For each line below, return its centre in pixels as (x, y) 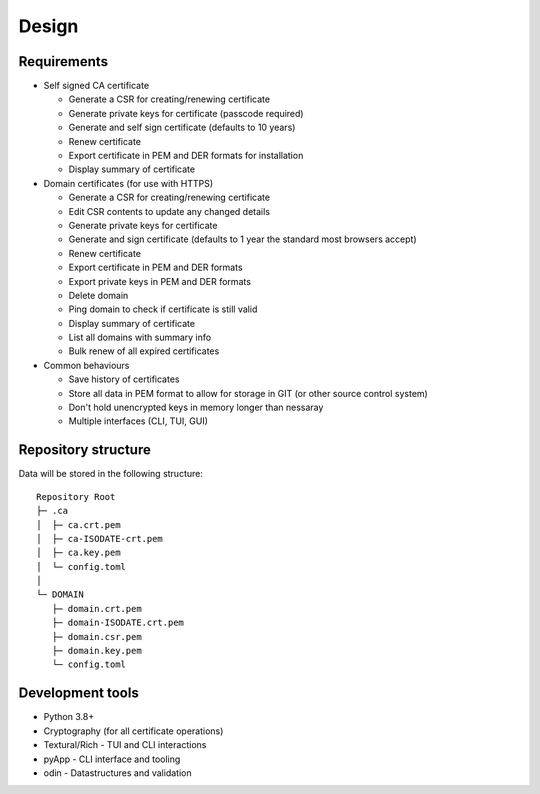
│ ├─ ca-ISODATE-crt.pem (100, 538)
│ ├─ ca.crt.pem (78, 524)
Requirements (63, 61)
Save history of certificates (124, 379)
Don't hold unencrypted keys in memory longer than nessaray (196, 407)
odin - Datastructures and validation (117, 772)
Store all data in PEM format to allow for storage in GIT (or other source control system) (248, 393)
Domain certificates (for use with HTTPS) (128, 183)
